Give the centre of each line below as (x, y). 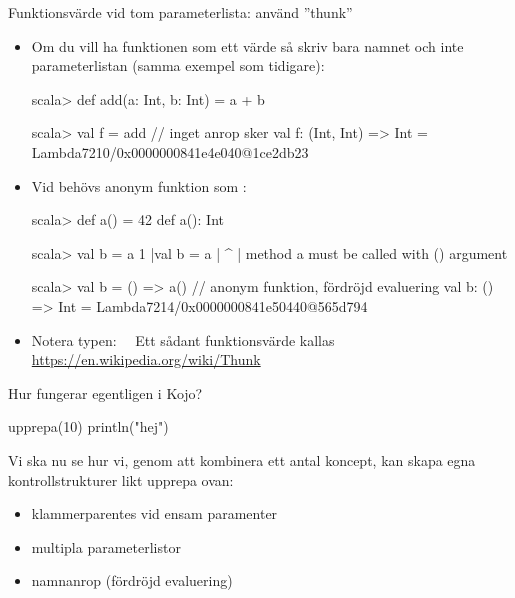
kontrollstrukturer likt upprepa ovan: (121, 479)
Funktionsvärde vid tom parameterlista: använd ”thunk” (180, 12)
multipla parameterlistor (106, 546)
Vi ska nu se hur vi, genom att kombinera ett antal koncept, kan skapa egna (242, 459)
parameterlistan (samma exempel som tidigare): (178, 65)
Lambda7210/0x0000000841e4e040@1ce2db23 (170, 151)
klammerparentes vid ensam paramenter (154, 513)
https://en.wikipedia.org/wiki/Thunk (146, 359)
